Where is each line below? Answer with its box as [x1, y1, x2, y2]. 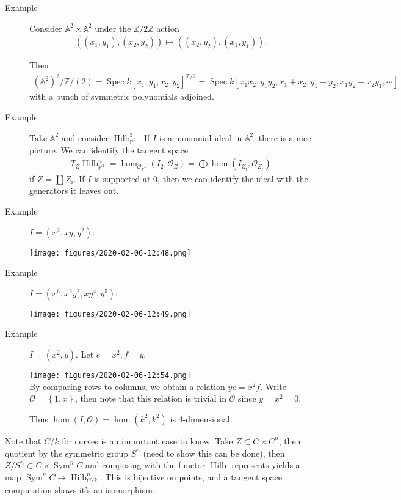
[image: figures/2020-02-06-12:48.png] [29, 248, 191, 257]
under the [95, 21, 131, 34]
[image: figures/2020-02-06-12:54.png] [29, 371, 191, 380]
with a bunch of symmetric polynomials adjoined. [29, 90, 214, 103]
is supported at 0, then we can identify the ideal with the [94, 172, 308, 185]
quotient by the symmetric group [5, 446, 128, 459]
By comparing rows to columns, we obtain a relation [29, 380, 225, 392]
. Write [260, 380, 287, 392]
